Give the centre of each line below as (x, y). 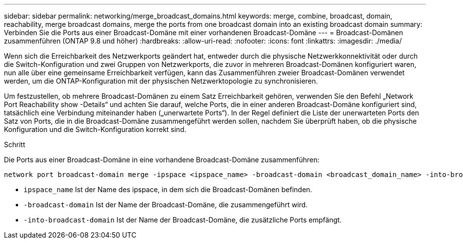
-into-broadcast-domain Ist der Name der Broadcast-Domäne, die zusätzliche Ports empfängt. (183, 220)
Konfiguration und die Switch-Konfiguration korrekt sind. (95, 129)
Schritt (15, 144)
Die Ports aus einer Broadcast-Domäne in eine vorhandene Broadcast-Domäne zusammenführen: (162, 160)
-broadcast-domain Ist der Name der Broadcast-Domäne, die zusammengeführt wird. (166, 205)
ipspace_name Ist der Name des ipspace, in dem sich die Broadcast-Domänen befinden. (168, 189)
